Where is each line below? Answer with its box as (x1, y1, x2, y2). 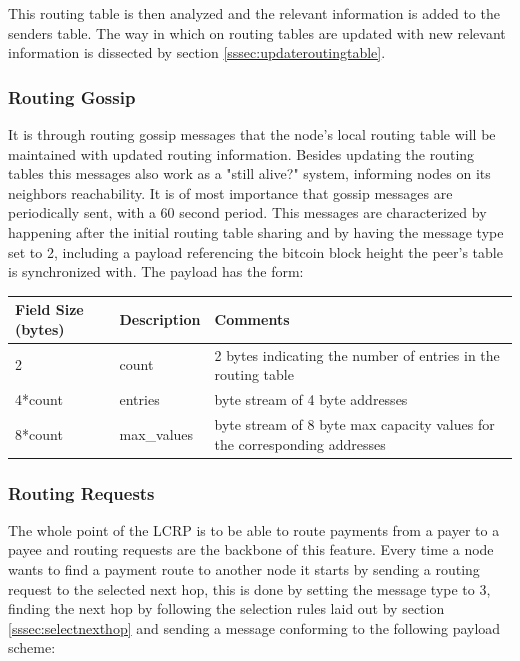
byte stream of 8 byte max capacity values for (214, 413, 495, 434)
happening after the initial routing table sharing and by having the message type (8, 221, 504, 242)
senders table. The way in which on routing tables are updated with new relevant (8, 22, 506, 43)
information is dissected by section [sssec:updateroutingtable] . (8, 42, 386, 63)
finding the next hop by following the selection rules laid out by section (8, 598, 445, 619)
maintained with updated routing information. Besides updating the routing (8, 143, 475, 164)
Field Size (15, 299, 84, 320)
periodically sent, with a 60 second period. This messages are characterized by (8, 202, 487, 223)
